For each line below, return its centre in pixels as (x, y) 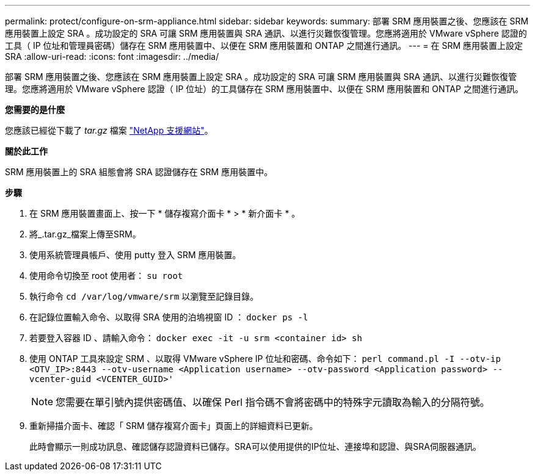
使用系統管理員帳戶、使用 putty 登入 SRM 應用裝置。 (135, 255)
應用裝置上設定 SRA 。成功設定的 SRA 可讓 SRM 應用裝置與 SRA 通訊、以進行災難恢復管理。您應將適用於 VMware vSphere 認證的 (266, 33)
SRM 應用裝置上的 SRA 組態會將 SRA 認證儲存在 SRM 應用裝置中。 (139, 172)
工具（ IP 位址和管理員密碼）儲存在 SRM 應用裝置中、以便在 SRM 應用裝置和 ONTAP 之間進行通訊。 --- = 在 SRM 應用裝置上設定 (264, 45)
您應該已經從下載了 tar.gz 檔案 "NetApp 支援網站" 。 (109, 130)
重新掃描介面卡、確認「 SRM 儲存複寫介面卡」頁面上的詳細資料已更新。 (174, 426)
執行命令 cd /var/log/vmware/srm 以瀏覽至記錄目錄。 (144, 296)
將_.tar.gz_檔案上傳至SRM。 (85, 234)
